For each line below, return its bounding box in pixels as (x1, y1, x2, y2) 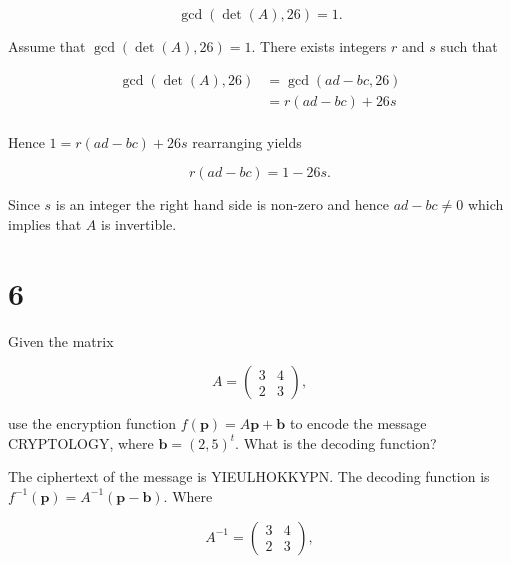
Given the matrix (8, 330, 114, 351)
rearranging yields (192, 131, 302, 152)
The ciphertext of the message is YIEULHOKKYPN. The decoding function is (8, 466, 490, 487)
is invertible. (101, 213, 177, 234)
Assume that (8, 36, 86, 56)
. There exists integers (251, 36, 387, 56)
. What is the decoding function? (235, 432, 437, 453)
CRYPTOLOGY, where (8, 432, 154, 453)
